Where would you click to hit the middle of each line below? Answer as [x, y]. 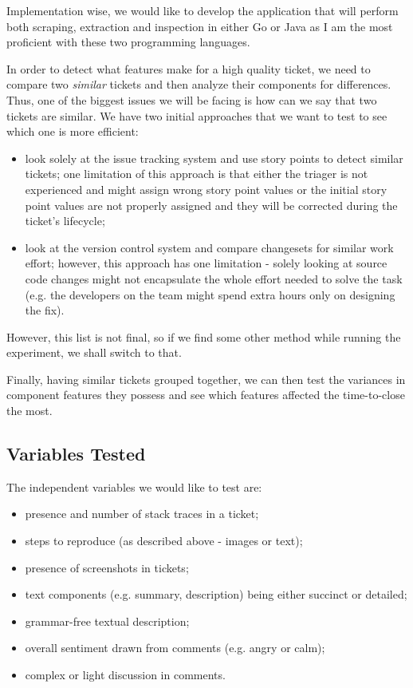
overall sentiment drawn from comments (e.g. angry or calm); [175, 648]
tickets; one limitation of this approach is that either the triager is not [197, 174]
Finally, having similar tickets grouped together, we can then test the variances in [206, 379]
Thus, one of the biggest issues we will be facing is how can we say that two [192, 99]
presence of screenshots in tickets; [107, 567]
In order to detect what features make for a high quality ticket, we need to [189, 68]
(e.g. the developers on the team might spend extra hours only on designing [210, 294]
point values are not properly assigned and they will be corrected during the [211, 205]
